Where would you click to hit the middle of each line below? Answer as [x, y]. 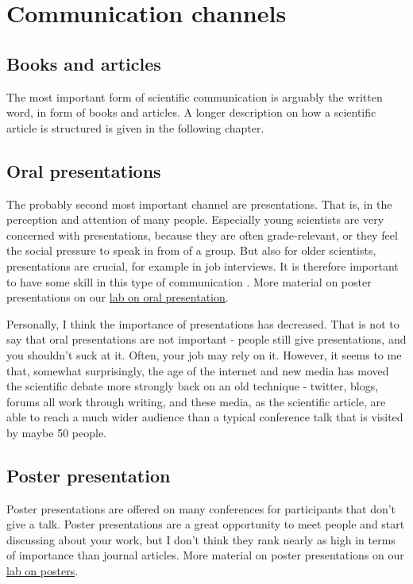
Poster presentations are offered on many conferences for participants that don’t [201, 508]
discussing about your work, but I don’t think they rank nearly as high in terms [201, 539]
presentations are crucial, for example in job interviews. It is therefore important [203, 265]
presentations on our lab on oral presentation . [118, 297]
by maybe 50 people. [56, 432]
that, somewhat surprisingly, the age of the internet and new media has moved [198, 370]
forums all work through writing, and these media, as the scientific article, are [196, 401]
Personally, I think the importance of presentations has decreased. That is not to [203, 323]
